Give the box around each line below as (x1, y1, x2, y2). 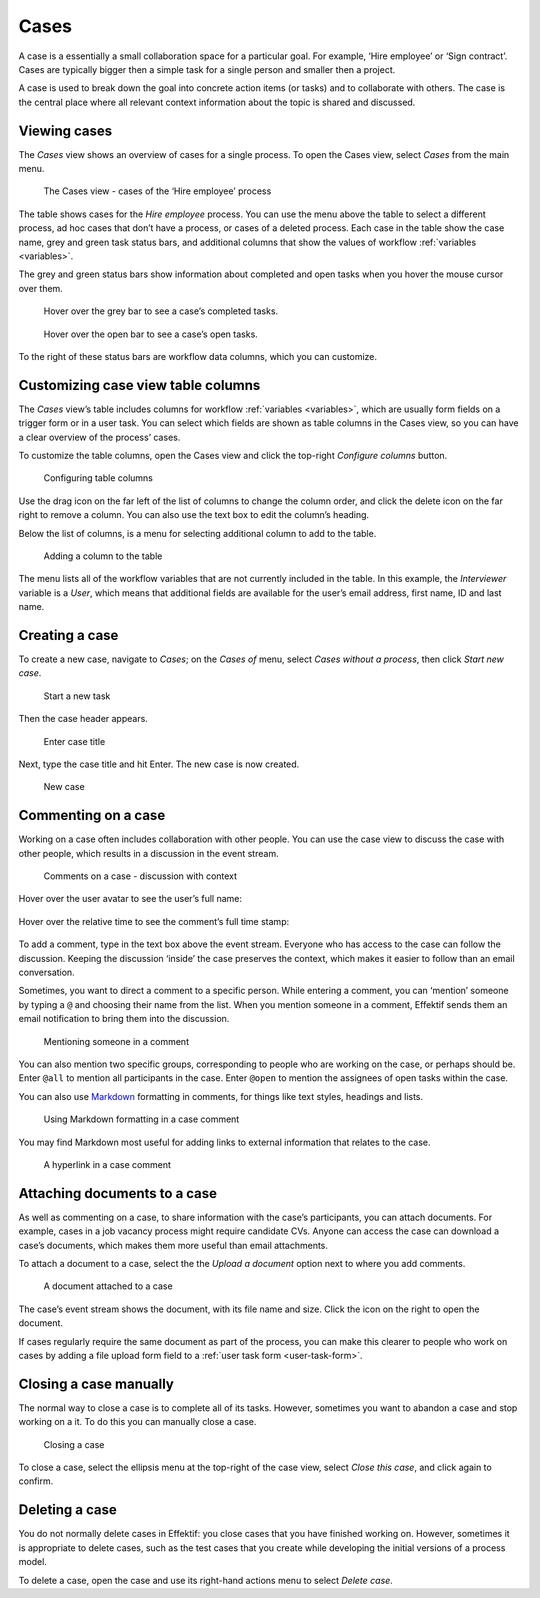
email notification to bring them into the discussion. (18, 1013, 230, 1025)
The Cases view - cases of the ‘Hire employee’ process (43, 185, 272, 197)
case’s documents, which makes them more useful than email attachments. (18, 1239, 329, 1251)
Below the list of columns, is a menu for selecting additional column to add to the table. (18, 527, 377, 539)
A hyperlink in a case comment (43, 1158, 172, 1170)
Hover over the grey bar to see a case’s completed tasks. (43, 305, 279, 317)
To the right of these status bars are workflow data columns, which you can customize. (18, 350, 378, 362)
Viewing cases (18, 122, 113, 139)
